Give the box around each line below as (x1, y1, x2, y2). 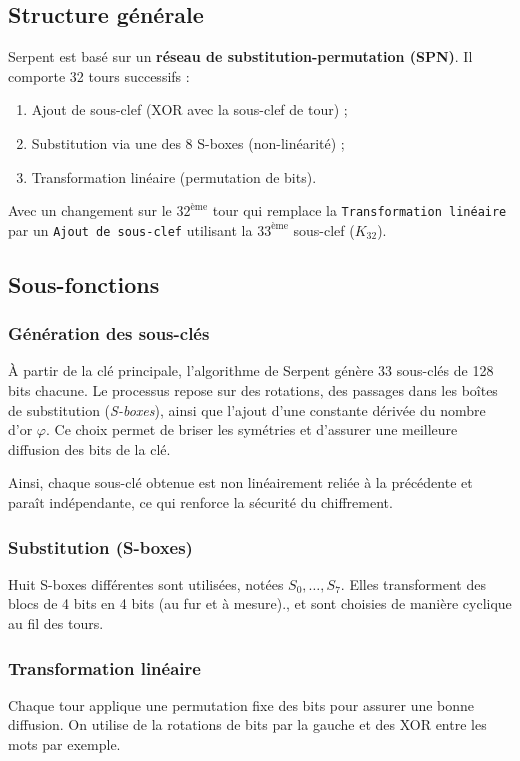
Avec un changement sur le (8, 200, 172, 221)
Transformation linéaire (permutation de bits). (31, 166, 317, 187)
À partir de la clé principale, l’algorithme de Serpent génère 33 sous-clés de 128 (8, 360, 494, 381)
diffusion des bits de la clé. (8, 438, 171, 459)
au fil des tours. (8, 613, 104, 634)
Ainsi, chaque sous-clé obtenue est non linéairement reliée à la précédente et (8, 472, 473, 493)
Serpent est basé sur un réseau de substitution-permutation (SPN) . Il (8, 46, 473, 67)
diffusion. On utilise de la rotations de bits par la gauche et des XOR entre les (8, 714, 487, 735)
